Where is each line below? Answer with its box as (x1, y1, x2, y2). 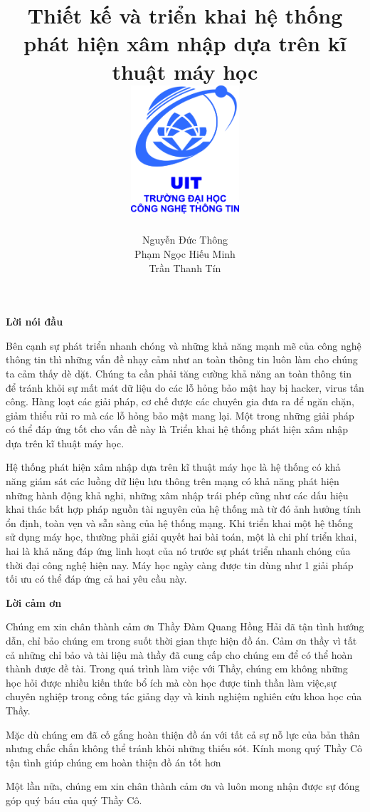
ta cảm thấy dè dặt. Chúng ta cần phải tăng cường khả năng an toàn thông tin (6, 365, 352, 380)
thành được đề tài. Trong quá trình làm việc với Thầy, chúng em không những (6, 661, 348, 676)
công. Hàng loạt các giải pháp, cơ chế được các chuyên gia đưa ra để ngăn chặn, (6, 394, 355, 409)
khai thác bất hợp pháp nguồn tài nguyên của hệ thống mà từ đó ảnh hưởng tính (6, 501, 361, 516)
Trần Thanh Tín (149, 260, 221, 275)
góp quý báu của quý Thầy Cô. (6, 792, 142, 807)
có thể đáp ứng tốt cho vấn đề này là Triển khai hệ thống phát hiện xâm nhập (6, 422, 349, 437)
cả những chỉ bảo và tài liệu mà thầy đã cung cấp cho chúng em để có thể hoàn (6, 647, 353, 662)
